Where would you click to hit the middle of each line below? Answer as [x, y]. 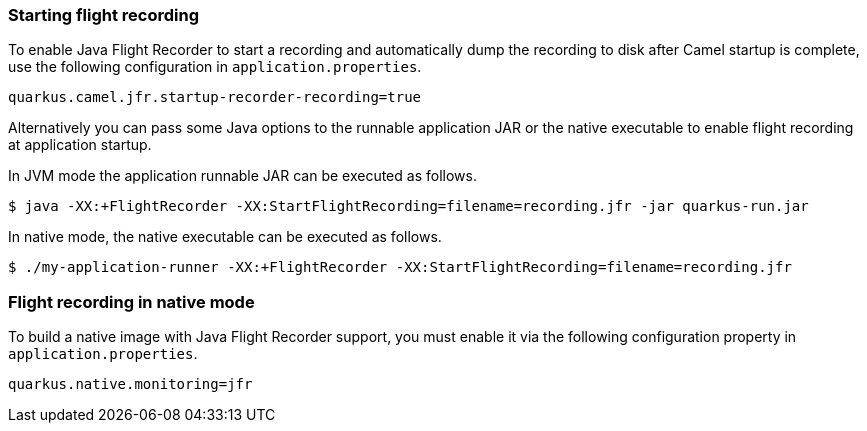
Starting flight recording [104, 15]
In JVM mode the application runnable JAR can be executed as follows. [242, 176]
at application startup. [80, 145]
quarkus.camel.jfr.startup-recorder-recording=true [215, 97]
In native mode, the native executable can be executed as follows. [225, 237]
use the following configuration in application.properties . [215, 67]
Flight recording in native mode [131, 301]
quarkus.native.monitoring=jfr [130, 384]
